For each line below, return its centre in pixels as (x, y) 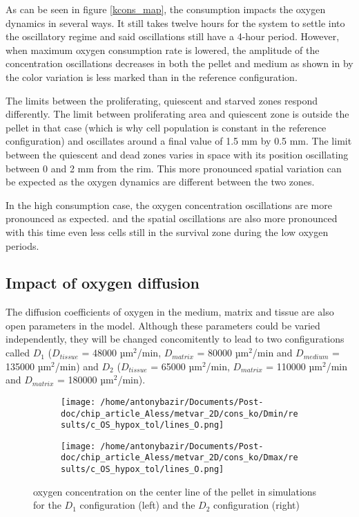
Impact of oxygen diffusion (103, 283)
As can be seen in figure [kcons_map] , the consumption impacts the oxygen (166, 9)
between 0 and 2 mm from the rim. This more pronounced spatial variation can (174, 168)
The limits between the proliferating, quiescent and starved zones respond (162, 100)
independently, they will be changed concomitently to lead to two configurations (175, 339)
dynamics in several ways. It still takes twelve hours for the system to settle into (175, 22)
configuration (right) (256, 505)
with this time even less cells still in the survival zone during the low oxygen (167, 232)
